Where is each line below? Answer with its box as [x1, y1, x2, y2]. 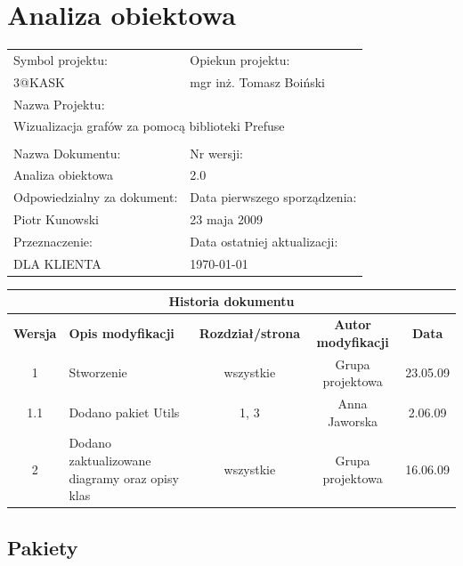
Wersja [13, 323, 57, 342]
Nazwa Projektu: [13, 94, 105, 113]
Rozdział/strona [199, 323, 300, 342]
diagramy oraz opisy [69, 468, 179, 487]
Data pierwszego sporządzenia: [190, 188, 357, 206]
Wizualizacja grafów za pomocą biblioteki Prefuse [13, 117, 285, 135]
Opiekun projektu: [190, 50, 290, 69]
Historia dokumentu [168, 292, 295, 311]
